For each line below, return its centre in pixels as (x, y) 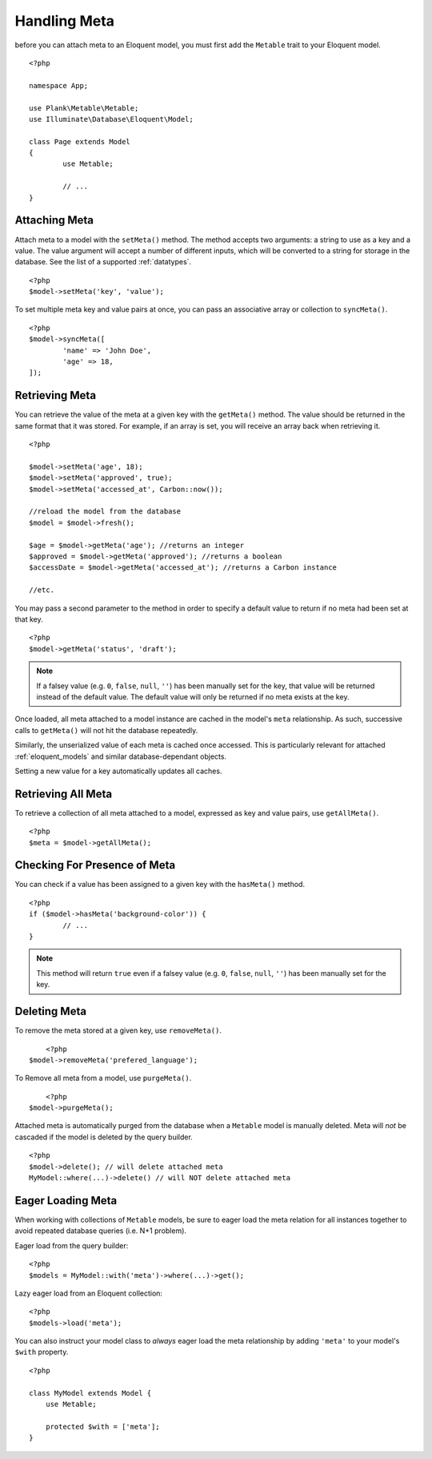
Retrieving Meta (55, 395)
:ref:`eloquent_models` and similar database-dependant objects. (121, 756)
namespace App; (59, 85)
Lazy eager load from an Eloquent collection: (89, 1293)
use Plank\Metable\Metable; (84, 108)
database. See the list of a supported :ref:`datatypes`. (103, 262)
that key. (29, 619)
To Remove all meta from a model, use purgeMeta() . (103, 1078)
